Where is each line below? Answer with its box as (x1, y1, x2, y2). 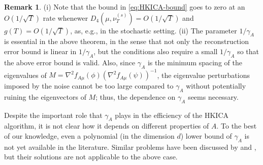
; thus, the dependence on (95, 91, 176, 102)
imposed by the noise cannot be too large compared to (4, 80, 174, 91)
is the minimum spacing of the (147, 57, 242, 67)
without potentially (186, 80, 246, 91)
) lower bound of (180, 131, 232, 141)
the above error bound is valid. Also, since (4, 57, 136, 67)
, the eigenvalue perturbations (157, 69, 250, 80)
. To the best (216, 120, 257, 131)
